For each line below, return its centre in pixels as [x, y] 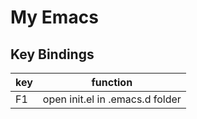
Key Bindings [52, 54]
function [112, 82]
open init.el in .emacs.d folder [112, 99]
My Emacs [54, 17]
